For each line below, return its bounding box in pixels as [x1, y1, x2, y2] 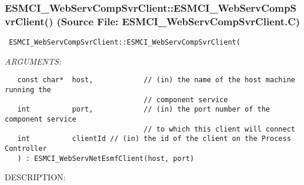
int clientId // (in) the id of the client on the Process [17, 134, 291, 143]
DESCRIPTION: [5, 171, 66, 183]
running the [5, 86, 51, 95]
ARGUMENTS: [5, 55, 62, 67]
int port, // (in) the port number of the [17, 105, 270, 114]
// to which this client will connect [143, 125, 295, 133]
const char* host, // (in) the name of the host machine [17, 76, 295, 85]
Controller [5, 144, 47, 153]
